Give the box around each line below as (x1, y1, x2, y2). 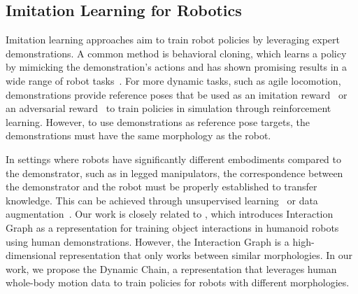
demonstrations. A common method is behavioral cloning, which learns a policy (6, 45, 347, 60)
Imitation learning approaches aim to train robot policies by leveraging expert (6, 32, 340, 47)
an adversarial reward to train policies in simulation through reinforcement (6, 101, 331, 115)
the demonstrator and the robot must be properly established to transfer (6, 179, 317, 194)
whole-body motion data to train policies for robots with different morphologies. (6, 275, 350, 290)
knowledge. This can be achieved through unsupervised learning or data (6, 192, 318, 207)
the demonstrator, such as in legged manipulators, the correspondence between (6, 165, 343, 180)
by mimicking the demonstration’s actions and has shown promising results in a (6, 59, 348, 74)
